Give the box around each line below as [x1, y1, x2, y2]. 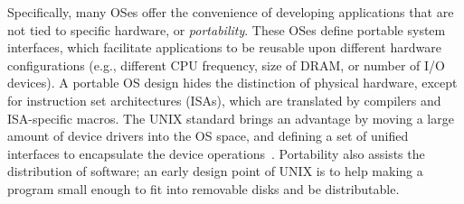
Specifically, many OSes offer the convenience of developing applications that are [7, 3, 454, 21]
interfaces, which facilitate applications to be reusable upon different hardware [7, 38, 441, 57]
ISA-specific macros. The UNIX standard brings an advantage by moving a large [7, 108, 454, 127]
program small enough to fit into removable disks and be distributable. [7, 179, 400, 198]
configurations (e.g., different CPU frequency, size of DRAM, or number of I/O [7, 55, 445, 74]
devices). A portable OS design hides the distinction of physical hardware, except [7, 73, 458, 92]
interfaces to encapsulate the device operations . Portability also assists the [7, 144, 425, 162]
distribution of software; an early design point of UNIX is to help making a [7, 162, 423, 181]
